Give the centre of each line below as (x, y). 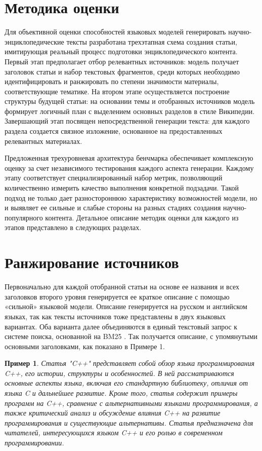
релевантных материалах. (43, 141)
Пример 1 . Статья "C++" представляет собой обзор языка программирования (130, 363)
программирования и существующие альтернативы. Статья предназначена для (129, 422)
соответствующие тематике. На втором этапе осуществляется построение (117, 91)
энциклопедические (34, 41)
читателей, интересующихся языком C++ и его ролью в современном (114, 433)
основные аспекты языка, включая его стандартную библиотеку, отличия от (126, 383)
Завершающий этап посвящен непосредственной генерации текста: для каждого (127, 121)
